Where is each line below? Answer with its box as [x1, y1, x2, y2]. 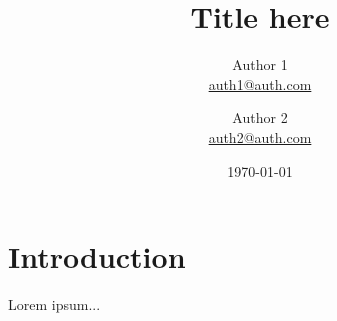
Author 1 [232, 54, 288, 75]
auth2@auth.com [208, 126, 312, 147]
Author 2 [232, 107, 288, 128]
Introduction [8, 236, 186, 277]
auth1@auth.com [208, 73, 312, 94]
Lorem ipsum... [8, 294, 101, 315]
